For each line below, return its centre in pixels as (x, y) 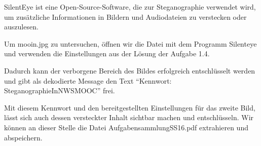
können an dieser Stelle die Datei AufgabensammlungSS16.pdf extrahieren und (126, 127)
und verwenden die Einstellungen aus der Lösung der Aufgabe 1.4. (107, 53)
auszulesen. (21, 27)
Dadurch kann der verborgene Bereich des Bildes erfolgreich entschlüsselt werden (130, 70)
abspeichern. (23, 137)
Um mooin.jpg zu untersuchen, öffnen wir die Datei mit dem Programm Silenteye (130, 43)
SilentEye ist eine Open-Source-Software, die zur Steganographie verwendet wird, (130, 7)
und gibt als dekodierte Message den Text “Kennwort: (88, 80)
